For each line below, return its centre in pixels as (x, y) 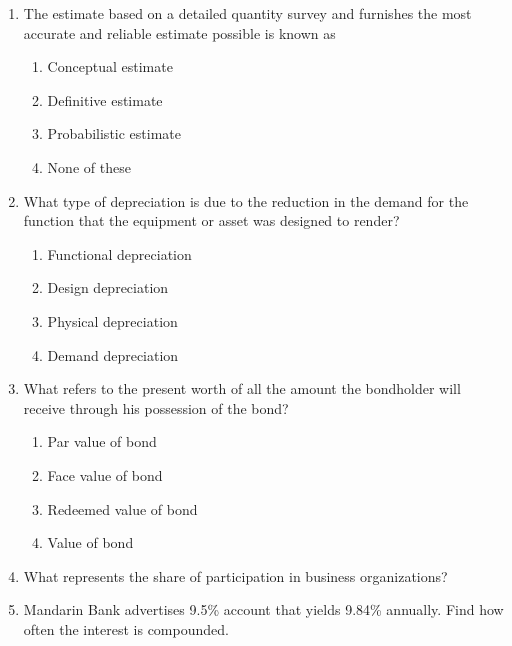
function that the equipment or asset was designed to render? (211, 220)
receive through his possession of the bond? (156, 407)
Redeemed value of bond (122, 508)
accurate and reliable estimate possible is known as (179, 32)
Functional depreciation (119, 253)
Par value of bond (102, 441)
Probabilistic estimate (114, 133)
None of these (89, 166)
